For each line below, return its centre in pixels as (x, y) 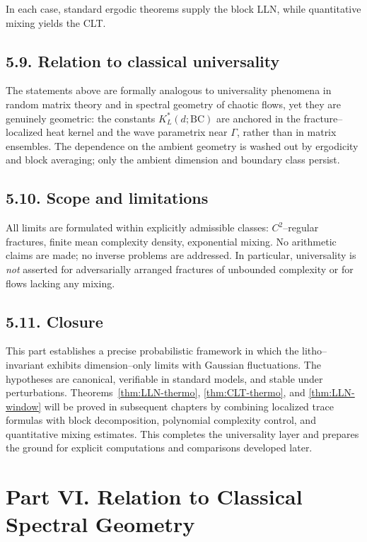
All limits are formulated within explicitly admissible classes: (137, 227)
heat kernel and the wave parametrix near (137, 132)
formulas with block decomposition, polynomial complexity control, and (161, 420)
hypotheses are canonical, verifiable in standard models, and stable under (164, 378)
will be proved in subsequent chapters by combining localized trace (189, 406)
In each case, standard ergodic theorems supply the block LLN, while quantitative (183, 8)
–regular (301, 227)
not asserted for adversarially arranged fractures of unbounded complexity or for (180, 269)
